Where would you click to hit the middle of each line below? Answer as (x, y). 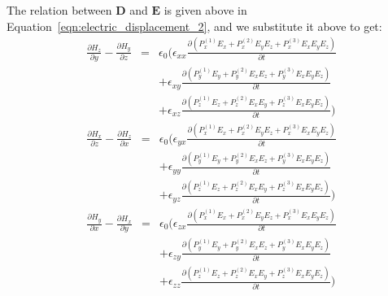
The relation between (59, 10)
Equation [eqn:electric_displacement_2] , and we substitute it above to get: (194, 26)
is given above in (205, 10)
